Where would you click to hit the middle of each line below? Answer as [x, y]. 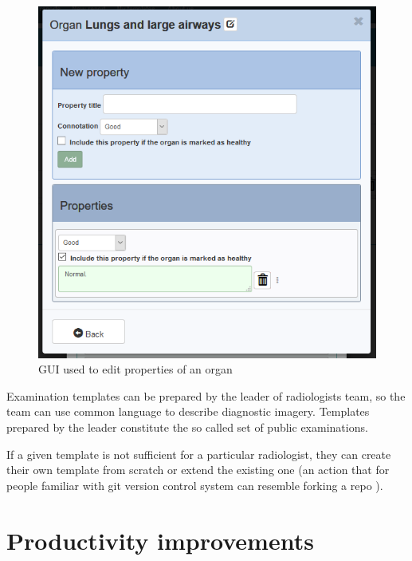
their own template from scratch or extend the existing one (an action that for [198, 470]
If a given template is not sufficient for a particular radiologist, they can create [199, 454]
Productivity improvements [160, 540]
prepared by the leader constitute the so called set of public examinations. [187, 427]
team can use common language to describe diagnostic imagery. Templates [188, 411]
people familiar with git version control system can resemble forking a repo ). [195, 485]
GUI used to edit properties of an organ [135, 369]
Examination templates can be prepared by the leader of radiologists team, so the [206, 395]
